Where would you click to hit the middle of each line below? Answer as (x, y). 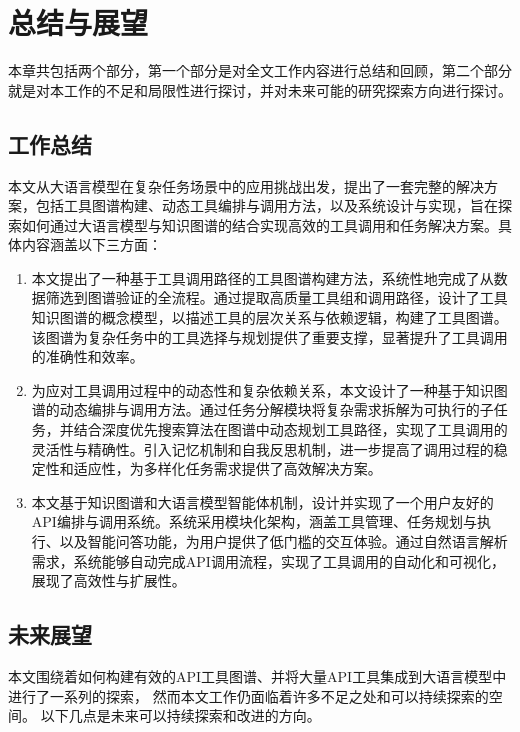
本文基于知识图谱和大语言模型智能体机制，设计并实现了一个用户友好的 (262, 501)
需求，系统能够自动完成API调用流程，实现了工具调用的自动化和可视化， (268, 560)
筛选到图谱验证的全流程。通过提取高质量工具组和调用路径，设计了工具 (276, 297)
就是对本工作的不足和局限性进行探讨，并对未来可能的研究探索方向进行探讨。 (260, 89)
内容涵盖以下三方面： (91, 244)
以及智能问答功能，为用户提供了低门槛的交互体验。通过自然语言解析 (283, 541)
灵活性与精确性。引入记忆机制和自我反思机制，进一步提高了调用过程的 (262, 448)
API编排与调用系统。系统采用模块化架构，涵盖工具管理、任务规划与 (254, 521)
